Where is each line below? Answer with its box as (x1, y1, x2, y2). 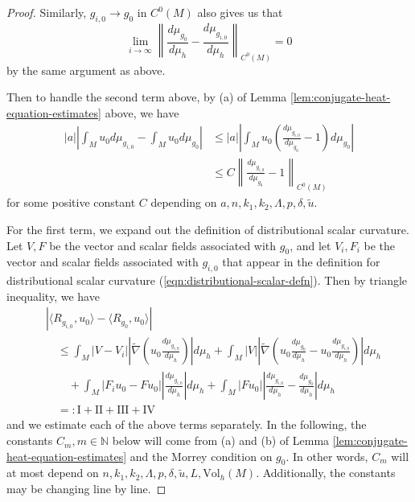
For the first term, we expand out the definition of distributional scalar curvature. (6, 220, 409, 237)
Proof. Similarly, (6, 4, 87, 20)
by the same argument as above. (6, 61, 166, 78)
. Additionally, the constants (256, 464, 396, 481)
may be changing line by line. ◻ (6, 480, 166, 497)
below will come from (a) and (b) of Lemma (112, 432, 330, 449)
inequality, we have (6, 287, 100, 304)
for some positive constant (6, 194, 136, 211)
